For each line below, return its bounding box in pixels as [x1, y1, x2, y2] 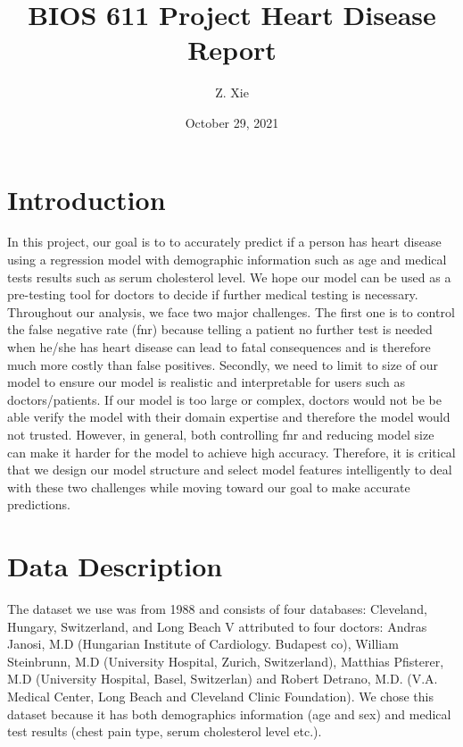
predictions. [7, 495, 70, 514]
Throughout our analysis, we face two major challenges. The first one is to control [7, 302, 455, 321]
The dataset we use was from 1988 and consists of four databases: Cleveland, [7, 600, 427, 618]
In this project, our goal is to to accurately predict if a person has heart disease [7, 232, 442, 251]
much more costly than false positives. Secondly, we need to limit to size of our [7, 355, 439, 373]
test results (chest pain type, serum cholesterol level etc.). [7, 722, 322, 741]
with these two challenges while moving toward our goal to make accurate [7, 477, 410, 496]
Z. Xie [215, 83, 249, 102]
